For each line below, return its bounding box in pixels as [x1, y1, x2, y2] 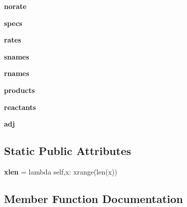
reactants [4, 101, 36, 112]
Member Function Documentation [4, 190, 184, 206]
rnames [4, 68, 29, 78]
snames [4, 51, 29, 61]
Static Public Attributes [4, 143, 131, 158]
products [4, 84, 35, 95]
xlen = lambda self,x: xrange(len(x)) [4, 166, 117, 176]
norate [4, 1, 27, 11]
